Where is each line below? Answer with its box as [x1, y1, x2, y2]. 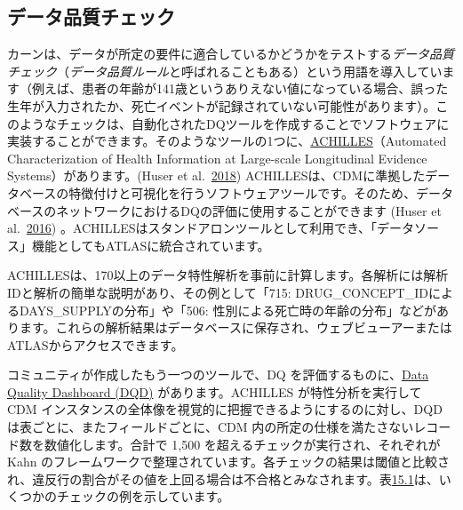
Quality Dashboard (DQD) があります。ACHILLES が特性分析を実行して [7, 382, 422, 401]
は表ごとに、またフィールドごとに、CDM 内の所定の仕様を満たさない [7, 418, 414, 436]
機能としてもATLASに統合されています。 [31, 235, 270, 254]
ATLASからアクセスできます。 [7, 335, 184, 354]
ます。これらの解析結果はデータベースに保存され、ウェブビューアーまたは [19, 318, 452, 337]
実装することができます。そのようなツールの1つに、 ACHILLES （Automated [7, 131, 447, 150]
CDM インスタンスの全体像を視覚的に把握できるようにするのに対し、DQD [7, 400, 443, 418]
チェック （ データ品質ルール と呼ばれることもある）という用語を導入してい [7, 61, 443, 80]
